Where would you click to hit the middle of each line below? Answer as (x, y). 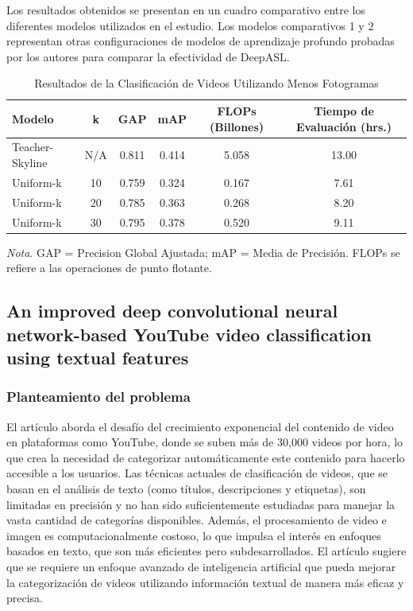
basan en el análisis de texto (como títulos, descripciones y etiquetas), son (186, 488)
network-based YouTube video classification (189, 334)
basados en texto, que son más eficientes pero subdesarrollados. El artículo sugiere (206, 551)
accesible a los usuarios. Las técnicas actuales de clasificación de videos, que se (197, 473)
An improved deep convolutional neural (172, 311)
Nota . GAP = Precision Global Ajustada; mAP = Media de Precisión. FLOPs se (203, 252)
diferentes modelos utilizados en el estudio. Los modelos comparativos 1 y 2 (190, 25)
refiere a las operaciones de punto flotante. (109, 268)
